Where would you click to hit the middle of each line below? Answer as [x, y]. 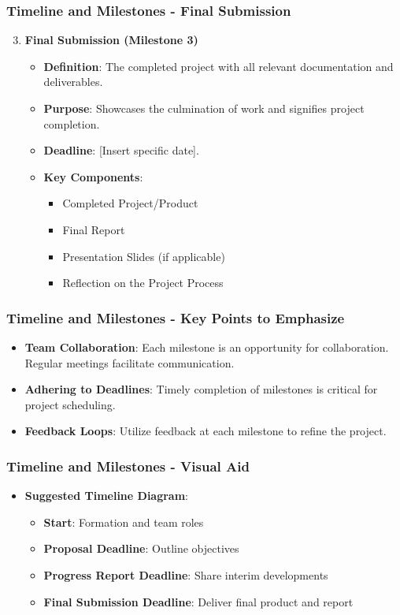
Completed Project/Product [130, 203]
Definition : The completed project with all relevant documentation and [219, 66]
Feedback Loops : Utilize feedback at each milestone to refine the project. [206, 431]
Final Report [94, 229]
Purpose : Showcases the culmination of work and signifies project [204, 108]
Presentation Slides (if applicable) [144, 256]
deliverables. [73, 82]
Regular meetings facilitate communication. [130, 362]
